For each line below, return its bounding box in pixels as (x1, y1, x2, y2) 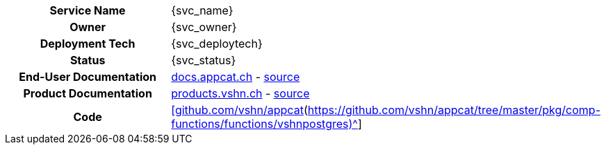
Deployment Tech (40, 37, 136, 50)
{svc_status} (171, 53, 236, 67)
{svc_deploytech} (171, 37, 263, 50)
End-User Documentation (19, 70, 157, 84)
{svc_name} (171, 3, 234, 17)
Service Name (49, 3, 126, 17)
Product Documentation (23, 86, 152, 100)
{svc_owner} (171, 20, 237, 34)
